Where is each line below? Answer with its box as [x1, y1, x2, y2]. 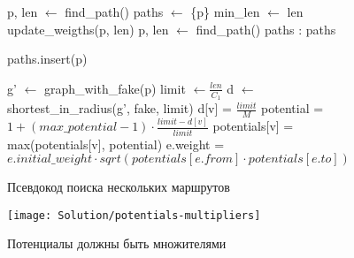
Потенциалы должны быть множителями [7, 234, 227, 253]
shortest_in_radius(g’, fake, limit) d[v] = [7, 99, 232, 118]
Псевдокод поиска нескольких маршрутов [7, 178, 230, 196]
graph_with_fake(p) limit [43, 79, 186, 97]
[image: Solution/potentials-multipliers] [7, 209, 261, 222]
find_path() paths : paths [196, 19, 336, 38]
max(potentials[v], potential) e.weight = [7, 134, 225, 153]
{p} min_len [190, 3, 260, 20]
